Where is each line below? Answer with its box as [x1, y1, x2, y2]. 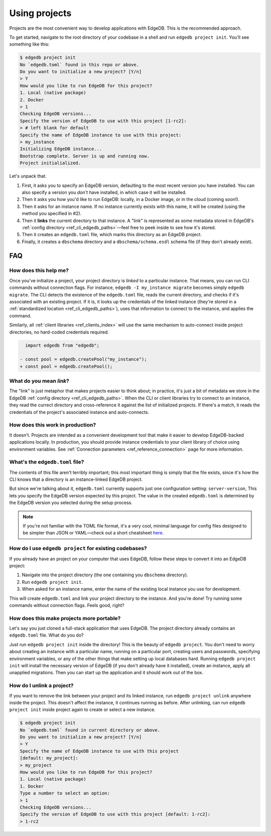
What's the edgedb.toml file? [9, 459, 84, 466]
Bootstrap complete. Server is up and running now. [20, 153, 150, 159]
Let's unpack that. [9, 173, 47, 179]
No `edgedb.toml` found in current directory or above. [20, 727, 161, 733]
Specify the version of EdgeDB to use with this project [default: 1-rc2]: [20, 811, 211, 817]
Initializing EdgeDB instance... [20, 146, 102, 152]
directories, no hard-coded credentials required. [9, 329, 109, 335]
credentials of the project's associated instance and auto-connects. [9, 409, 150, 415]
